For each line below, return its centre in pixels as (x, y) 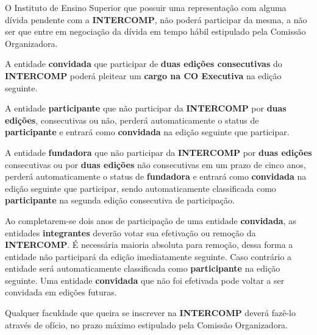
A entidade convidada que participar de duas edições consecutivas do (144, 64)
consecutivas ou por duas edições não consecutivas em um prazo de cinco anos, (155, 164)
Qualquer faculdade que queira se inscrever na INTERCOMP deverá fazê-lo (151, 313)
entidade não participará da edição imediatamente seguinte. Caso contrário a (148, 256)
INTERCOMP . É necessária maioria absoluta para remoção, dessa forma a (149, 245)
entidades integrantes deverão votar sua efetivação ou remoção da (130, 232)
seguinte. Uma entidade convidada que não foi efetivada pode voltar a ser (145, 280)
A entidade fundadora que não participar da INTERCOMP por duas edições (158, 152)
